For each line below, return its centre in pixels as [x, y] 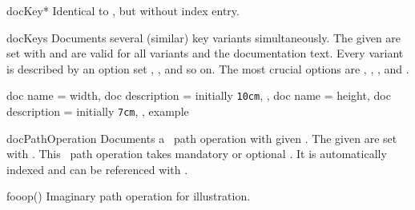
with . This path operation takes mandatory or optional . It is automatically [197, 154]
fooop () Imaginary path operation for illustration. [129, 196]
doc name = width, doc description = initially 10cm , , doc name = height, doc [199, 95]
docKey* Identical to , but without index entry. [123, 10]
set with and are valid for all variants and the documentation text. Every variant [205, 53]
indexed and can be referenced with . [97, 169]
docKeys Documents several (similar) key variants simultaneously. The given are [204, 37]
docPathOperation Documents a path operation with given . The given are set [202, 138]
